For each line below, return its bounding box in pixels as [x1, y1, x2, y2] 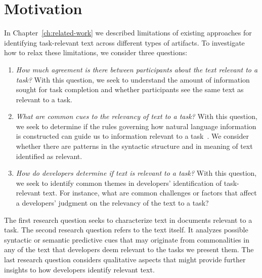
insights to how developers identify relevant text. [4, 264, 155, 274]
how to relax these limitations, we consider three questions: [4, 47, 188, 58]
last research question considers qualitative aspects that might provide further [4, 254, 246, 264]
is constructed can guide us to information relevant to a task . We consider [16, 131, 249, 141]
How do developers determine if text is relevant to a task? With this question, [16, 168, 257, 178]
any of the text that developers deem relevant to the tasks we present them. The [4, 244, 254, 255]
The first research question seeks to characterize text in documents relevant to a [4, 214, 252, 225]
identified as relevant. [16, 150, 82, 161]
